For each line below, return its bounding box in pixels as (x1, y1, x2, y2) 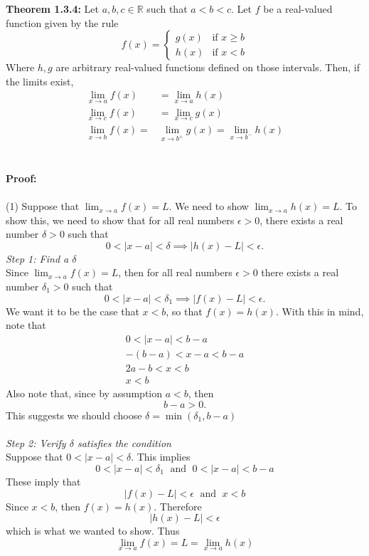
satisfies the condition (77, 435, 171, 450)
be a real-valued (263, 1, 333, 16)
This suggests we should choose (6, 407, 142, 422)
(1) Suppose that (6, 199, 80, 214)
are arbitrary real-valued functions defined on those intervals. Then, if (55, 60, 360, 75)
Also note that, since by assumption (6, 385, 163, 400)
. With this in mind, (275, 303, 364, 318)
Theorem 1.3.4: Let (6, 1, 99, 16)
